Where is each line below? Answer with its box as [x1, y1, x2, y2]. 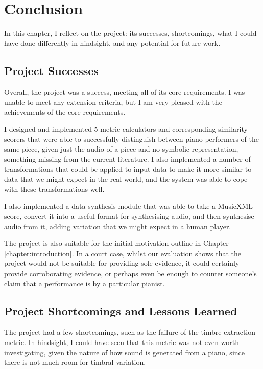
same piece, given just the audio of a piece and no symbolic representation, [4, 143, 238, 154]
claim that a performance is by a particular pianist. [4, 278, 165, 288]
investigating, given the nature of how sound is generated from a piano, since [4, 347, 245, 357]
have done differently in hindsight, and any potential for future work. [4, 37, 221, 48]
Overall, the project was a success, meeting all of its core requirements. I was [4, 86, 245, 97]
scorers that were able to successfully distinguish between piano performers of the [4, 133, 259, 144]
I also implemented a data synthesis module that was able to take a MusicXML [4, 201, 253, 211]
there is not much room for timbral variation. [4, 357, 146, 367]
